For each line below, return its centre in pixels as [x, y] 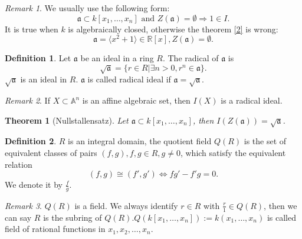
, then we [280, 205]
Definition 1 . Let [38, 58]
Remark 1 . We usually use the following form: [87, 8]
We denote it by [34, 185]
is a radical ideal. [252, 100]
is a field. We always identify [126, 205]
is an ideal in [44, 79]
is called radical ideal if [129, 79]
